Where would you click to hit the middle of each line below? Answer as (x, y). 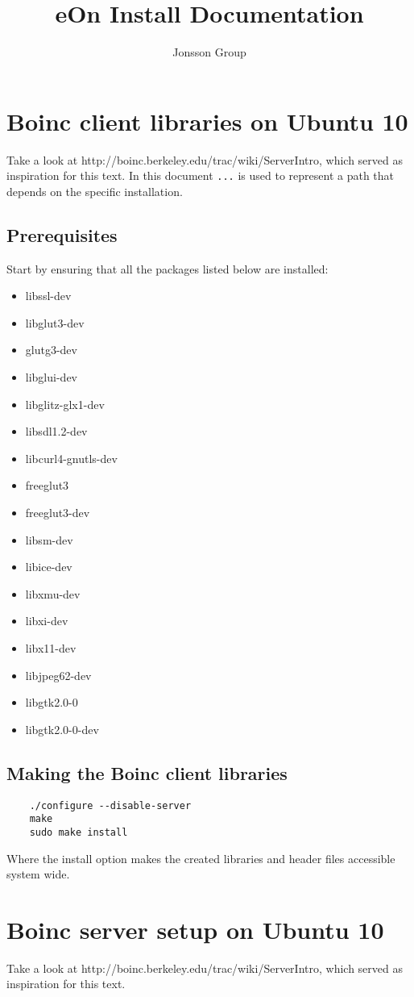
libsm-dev (49, 539)
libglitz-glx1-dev (65, 404)
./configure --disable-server (110, 805)
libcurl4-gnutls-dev (71, 458)
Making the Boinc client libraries (147, 772)
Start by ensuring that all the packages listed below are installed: (168, 268)
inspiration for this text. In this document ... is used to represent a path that (201, 175)
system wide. (38, 874)
